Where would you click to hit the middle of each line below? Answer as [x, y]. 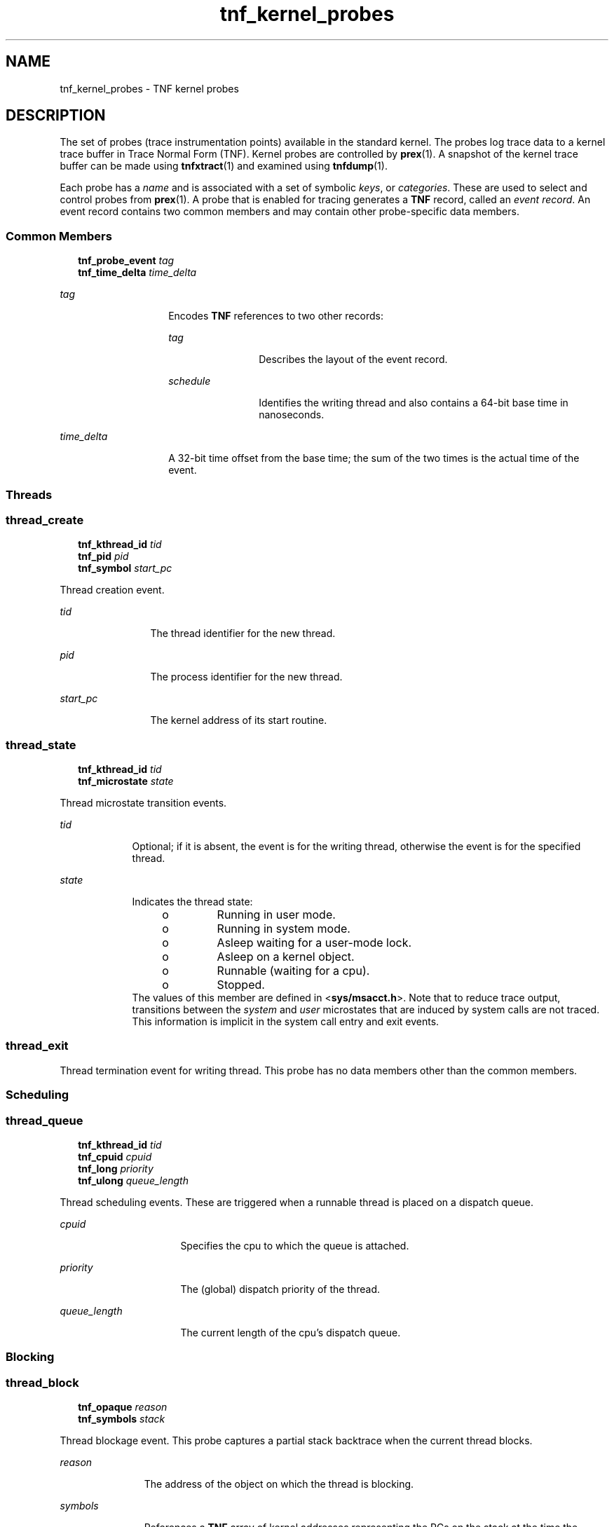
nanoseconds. [292, 415]
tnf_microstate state [126, 781]
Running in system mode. [284, 929]
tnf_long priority [116, 1168]
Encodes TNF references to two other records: [276, 316]
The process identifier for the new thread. [246, 677]
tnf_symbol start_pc [125, 568]
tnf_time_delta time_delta [137, 273]
